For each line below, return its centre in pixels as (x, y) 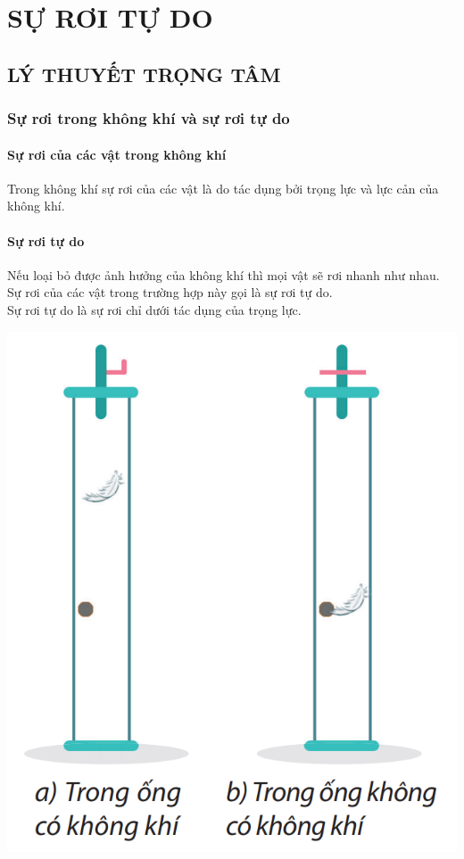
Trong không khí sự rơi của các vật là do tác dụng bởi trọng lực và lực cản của (223, 188)
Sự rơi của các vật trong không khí (117, 154)
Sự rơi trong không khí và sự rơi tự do (149, 118)
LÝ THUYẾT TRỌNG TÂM (144, 74)
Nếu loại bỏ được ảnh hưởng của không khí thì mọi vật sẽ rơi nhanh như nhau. (224, 274)
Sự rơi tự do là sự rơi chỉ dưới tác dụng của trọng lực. (154, 309)
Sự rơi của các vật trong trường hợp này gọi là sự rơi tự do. (170, 292)
